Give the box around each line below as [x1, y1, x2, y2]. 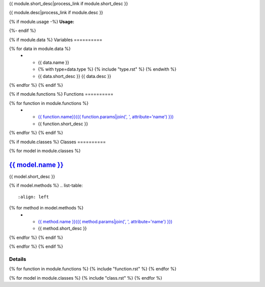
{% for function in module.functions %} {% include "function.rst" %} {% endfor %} [9, 266, 177, 272]
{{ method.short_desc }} [38, 226, 87, 232]
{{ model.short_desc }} [9, 173, 55, 179]
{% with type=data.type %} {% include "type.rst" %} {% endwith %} [38, 66, 177, 72]
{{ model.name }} [9, 160, 64, 169]
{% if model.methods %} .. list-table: [9, 183, 83, 188]
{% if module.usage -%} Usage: [9, 19, 75, 25]
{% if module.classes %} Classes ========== [9, 139, 106, 145]
